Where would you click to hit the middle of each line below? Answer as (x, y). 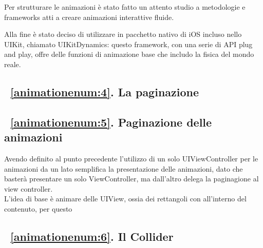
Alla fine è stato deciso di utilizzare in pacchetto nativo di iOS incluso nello (123, 34)
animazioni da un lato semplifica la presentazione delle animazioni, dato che (124, 168)
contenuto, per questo (38, 208)
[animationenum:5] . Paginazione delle (111, 122)
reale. (13, 64)
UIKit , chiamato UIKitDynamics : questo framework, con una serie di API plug (128, 44)
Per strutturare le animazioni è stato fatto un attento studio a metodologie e (125, 7)
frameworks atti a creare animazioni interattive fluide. (89, 17)
